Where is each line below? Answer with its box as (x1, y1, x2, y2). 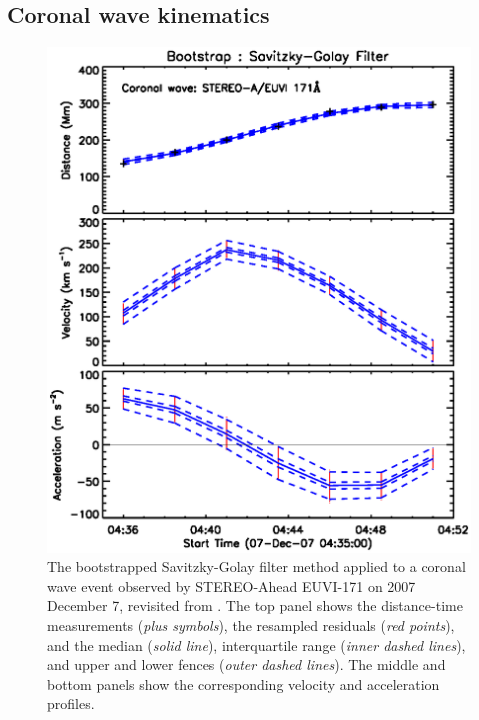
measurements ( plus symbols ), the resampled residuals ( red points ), (47, 615, 455, 636)
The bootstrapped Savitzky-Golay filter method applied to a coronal (47, 556, 466, 577)
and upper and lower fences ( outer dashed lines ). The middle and (47, 654, 446, 675)
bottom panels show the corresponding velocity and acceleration (47, 673, 440, 694)
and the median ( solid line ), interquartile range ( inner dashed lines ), (47, 634, 466, 655)
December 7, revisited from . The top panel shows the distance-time (47, 595, 463, 616)
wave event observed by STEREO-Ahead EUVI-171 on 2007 (47, 575, 416, 596)
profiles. (47, 693, 95, 714)
